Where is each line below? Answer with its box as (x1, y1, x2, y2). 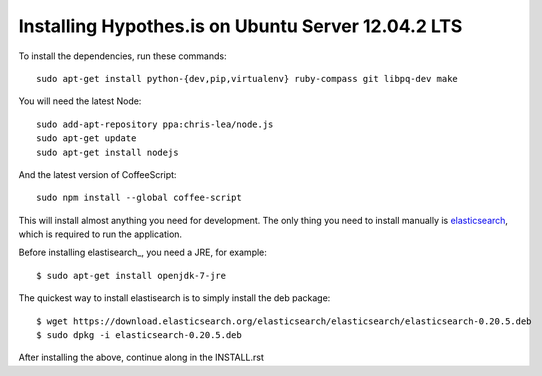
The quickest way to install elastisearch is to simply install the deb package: (18, 292, 331, 304)
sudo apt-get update (36, 133, 137, 144)
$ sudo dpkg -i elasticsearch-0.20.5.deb (36, 330, 242, 341)
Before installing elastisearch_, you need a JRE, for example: (18, 246, 267, 259)
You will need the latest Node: (18, 95, 142, 107)
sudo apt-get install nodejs (36, 146, 179, 158)
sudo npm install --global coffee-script (36, 192, 242, 204)
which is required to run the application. (18, 228, 183, 240)
